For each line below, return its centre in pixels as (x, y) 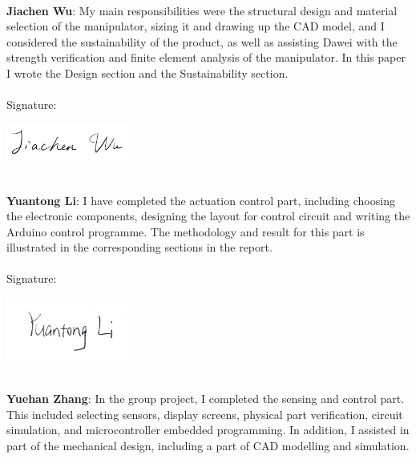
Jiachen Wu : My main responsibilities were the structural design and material (202, 10)
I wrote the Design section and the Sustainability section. (147, 72)
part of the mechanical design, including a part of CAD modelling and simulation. (208, 445)
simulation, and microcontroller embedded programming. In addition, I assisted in (208, 430)
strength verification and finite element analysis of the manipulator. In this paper (206, 57)
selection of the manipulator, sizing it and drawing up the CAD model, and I (196, 26)
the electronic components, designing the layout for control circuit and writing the (208, 216)
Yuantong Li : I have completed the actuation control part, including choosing (201, 200)
